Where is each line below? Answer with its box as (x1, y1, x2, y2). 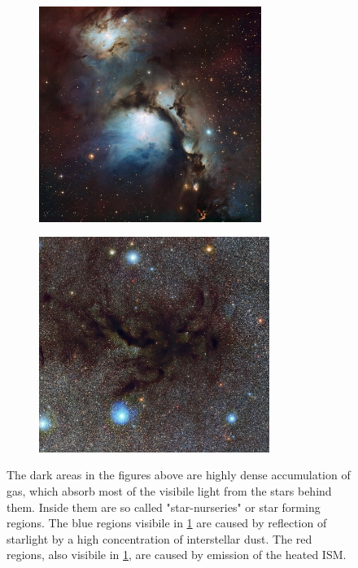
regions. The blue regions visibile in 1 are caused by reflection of (7, 514, 327, 531)
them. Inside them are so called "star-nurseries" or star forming (7, 498, 321, 515)
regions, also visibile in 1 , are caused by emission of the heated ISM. (7, 546, 347, 563)
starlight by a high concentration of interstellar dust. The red (7, 530, 312, 547)
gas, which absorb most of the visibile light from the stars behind (7, 482, 332, 499)
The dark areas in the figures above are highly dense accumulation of (7, 466, 351, 483)
